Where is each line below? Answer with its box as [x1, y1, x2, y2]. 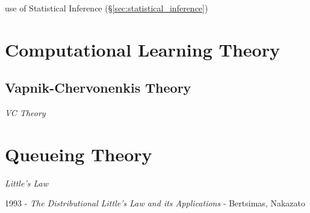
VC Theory [5, 106, 46, 119]
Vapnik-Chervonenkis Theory [5, 78, 191, 97]
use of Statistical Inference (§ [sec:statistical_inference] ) [5, 2, 208, 14]
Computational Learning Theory [5, 37, 280, 61]
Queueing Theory [5, 141, 152, 166]
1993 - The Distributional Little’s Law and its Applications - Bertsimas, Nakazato [5, 197, 305, 209]
